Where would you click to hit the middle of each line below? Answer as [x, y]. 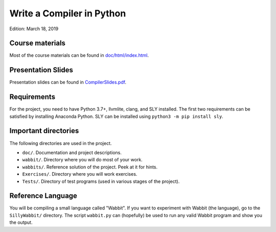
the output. [21, 222]
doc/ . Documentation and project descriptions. [72, 152]
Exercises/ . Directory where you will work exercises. [80, 174]
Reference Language [43, 196]
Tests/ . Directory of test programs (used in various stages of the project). [101, 181]
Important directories [44, 131]
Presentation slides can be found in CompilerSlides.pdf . [68, 82]
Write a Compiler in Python [68, 13]
